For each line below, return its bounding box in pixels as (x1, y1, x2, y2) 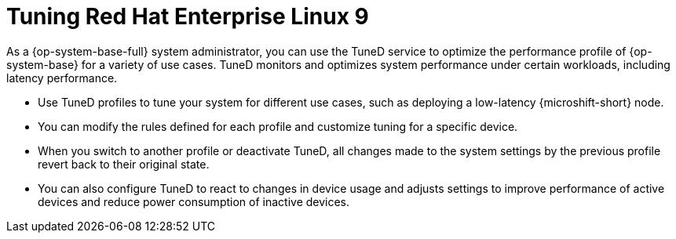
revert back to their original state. (38, 157, 210, 171)
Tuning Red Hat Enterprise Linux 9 (6, 3, 369, 30)
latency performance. (6, 71, 118, 85)
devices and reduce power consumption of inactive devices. (38, 194, 350, 208)
